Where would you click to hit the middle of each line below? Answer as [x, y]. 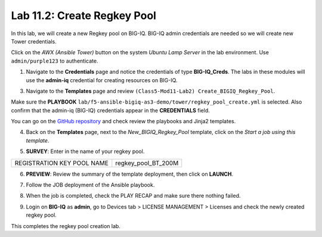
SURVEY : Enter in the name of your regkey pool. [85, 151]
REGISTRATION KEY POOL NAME [61, 163]
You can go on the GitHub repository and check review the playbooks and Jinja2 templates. [123, 121]
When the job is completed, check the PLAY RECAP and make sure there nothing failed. [133, 196]
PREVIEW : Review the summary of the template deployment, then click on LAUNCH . [130, 174]
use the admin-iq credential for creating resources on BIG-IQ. [102, 80]
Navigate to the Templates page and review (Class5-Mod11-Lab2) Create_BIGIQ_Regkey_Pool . [151, 91]
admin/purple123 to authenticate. [55, 61]
